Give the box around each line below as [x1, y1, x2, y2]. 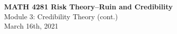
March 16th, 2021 [4, 21, 58, 31]
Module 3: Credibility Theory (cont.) [4, 11, 118, 21]
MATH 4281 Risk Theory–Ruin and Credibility [4, 1, 173, 11]
